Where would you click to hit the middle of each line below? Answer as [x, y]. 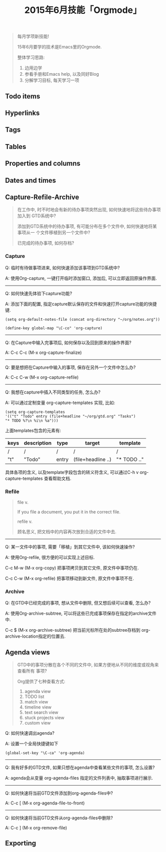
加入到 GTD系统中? [37, 216]
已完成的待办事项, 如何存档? [45, 243]
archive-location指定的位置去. [35, 636]
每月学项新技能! [33, 36]
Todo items [23, 96]
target [92, 443]
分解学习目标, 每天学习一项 [52, 80]
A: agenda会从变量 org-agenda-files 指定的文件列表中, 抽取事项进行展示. [79, 778]
